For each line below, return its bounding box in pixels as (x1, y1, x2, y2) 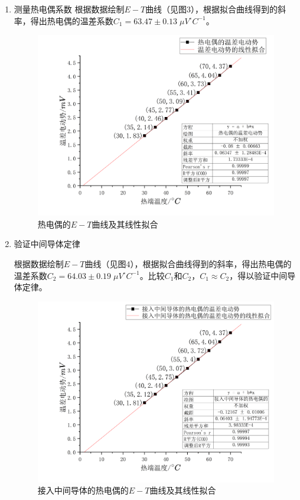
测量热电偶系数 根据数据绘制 (14, 3, 125, 15)
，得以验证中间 (229, 269, 288, 281)
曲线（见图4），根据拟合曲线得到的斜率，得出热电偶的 (84, 257, 292, 270)
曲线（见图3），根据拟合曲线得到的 (145, 3, 278, 15)
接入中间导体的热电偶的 (37, 484, 129, 496)
